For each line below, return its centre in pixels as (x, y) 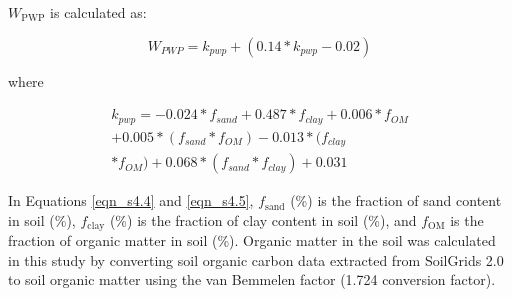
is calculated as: (98, 12)
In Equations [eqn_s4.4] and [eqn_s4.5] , (131, 200)
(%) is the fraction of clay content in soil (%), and (263, 219)
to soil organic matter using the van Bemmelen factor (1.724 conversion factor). (252, 279)
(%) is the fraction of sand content (396, 200)
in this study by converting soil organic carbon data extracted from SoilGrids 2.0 (256, 259)
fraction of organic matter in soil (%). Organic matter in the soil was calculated (252, 240)
